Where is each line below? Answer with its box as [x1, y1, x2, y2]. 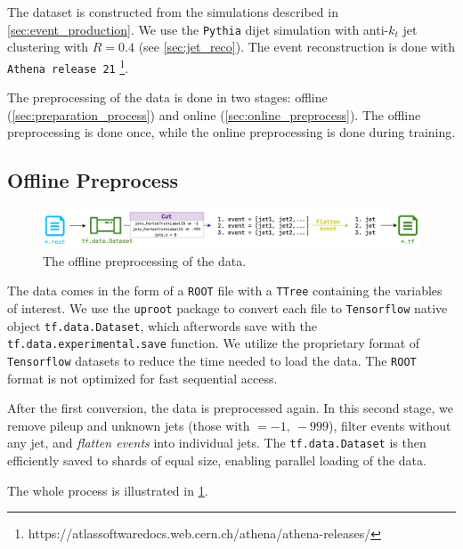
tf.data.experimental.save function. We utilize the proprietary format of [7, 334, 420, 352]
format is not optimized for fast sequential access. [7, 368, 278, 387]
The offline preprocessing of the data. [43, 251, 247, 270]
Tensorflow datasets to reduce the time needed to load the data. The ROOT [7, 351, 417, 369]
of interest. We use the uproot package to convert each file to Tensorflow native [7, 298, 448, 317]
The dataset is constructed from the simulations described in [7, 3, 338, 20]
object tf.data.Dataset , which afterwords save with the [7, 316, 317, 335]
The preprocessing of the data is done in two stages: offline [7, 88, 328, 107]
